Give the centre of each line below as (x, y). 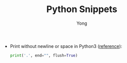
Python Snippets (82, 9)
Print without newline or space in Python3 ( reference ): (66, 46)
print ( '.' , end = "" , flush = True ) (44, 55)
